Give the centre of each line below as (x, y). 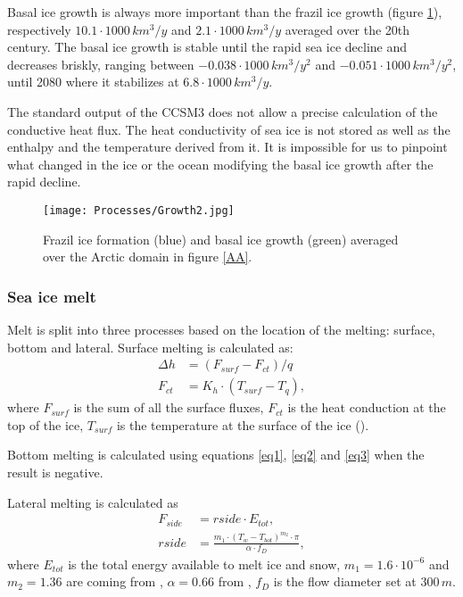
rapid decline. (44, 182)
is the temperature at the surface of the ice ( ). (243, 424)
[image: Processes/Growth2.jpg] (139, 210)
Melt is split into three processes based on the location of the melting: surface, (221, 329)
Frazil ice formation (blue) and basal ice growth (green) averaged (221, 239)
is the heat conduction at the (367, 407)
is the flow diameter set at (345, 581)
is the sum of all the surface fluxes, (169, 407)
